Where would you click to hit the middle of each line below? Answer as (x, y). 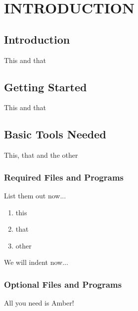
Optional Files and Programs (63, 284)
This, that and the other (41, 155)
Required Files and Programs (64, 177)
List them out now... (35, 195)
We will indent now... (36, 262)
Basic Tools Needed (55, 134)
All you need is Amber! (39, 303)
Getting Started (46, 87)
